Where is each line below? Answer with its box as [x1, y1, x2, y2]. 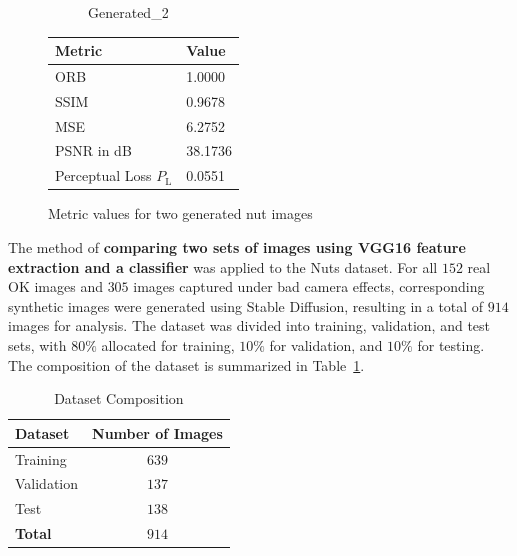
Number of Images [92, 422, 223, 443]
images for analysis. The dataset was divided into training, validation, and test [8, 315, 491, 336]
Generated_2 [88, 2, 169, 22]
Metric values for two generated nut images [48, 203, 313, 224]
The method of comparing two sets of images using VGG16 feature [8, 237, 466, 257]
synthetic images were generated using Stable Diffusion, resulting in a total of [8, 295, 484, 316]
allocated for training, [101, 334, 235, 355]
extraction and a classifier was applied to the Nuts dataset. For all [8, 256, 438, 277]
